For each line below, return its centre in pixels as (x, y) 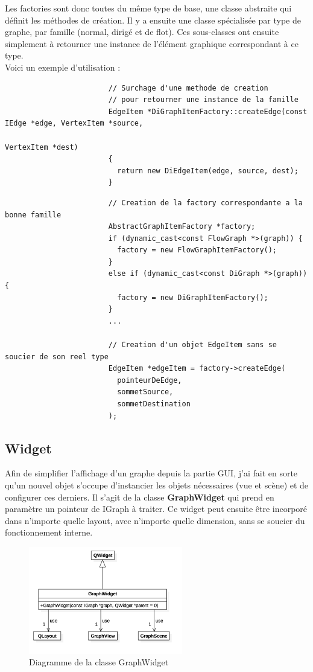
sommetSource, (145, 392)
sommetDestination (154, 404)
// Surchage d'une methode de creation (188, 88)
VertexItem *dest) (42, 147)
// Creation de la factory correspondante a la (205, 203)
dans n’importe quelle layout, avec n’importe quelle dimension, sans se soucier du (155, 520)
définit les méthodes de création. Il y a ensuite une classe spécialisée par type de (153, 20)
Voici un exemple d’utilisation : (63, 67)
